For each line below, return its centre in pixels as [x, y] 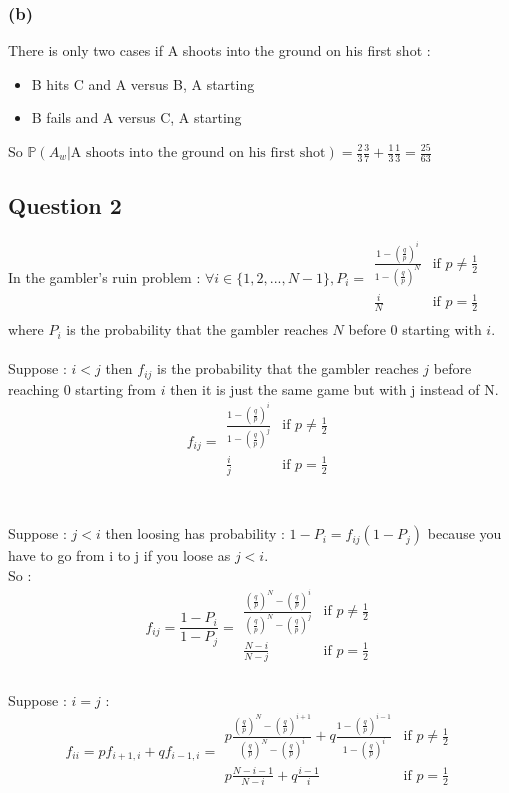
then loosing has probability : [195, 533]
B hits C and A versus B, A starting [143, 83]
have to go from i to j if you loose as [119, 555]
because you [464, 533]
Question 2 [65, 205]
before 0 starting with [415, 329]
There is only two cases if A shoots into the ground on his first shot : [219, 50]
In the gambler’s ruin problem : [104, 276]
